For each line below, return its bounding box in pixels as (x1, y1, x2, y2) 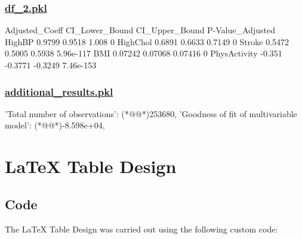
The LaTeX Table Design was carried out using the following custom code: (5, 222, 278, 235)
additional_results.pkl (5, 84, 113, 99)
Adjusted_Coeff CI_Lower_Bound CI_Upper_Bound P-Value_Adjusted (5, 24, 275, 36)
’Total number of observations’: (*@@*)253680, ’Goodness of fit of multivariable (5, 107, 297, 119)
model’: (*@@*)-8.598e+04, (5, 119, 105, 131)
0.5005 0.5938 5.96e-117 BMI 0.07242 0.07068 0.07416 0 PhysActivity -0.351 (5, 47, 282, 59)
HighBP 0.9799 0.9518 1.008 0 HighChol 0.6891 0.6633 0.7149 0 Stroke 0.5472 (5, 35, 289, 48)
